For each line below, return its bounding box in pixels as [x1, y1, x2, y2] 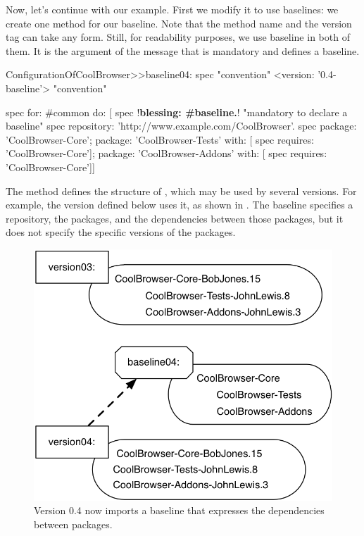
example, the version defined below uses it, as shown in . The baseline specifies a [6, 197, 353, 212]
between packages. [34, 516, 113, 531]
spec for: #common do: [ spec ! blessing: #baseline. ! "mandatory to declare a [6, 104, 348, 119]
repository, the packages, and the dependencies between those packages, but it [6, 211, 344, 225]
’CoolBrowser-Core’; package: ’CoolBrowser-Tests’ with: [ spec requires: [6, 132, 314, 147]
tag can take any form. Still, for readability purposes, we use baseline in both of [6, 30, 350, 44]
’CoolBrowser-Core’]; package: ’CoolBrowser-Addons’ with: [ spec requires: [6, 146, 327, 161]
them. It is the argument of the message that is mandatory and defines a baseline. [6, 43, 360, 58]
